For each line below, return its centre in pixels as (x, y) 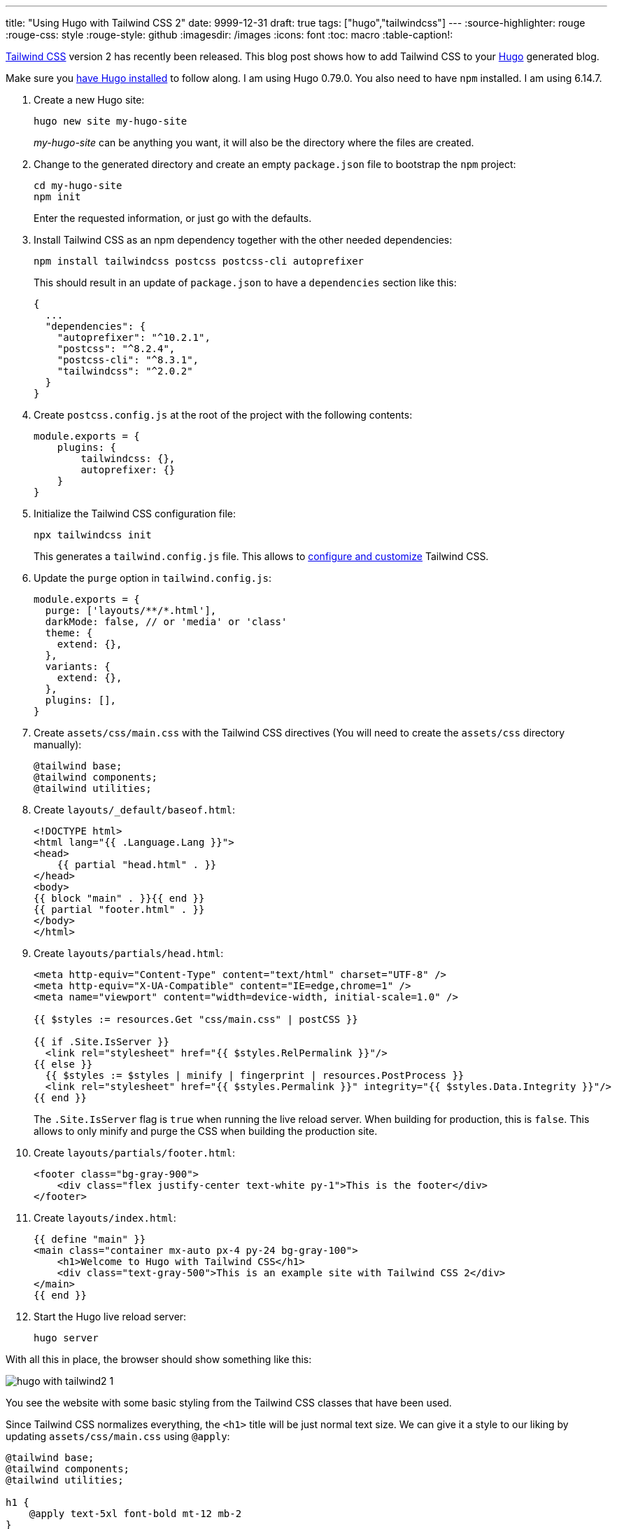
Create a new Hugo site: (89, 100)
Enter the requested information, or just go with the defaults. (173, 218)
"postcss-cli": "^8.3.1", (128, 360)
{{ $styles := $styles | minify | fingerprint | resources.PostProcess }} (255, 1075)
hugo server (66, 1338)
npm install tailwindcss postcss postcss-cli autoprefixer (199, 261)
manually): (58, 745)
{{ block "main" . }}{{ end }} (119, 898)
